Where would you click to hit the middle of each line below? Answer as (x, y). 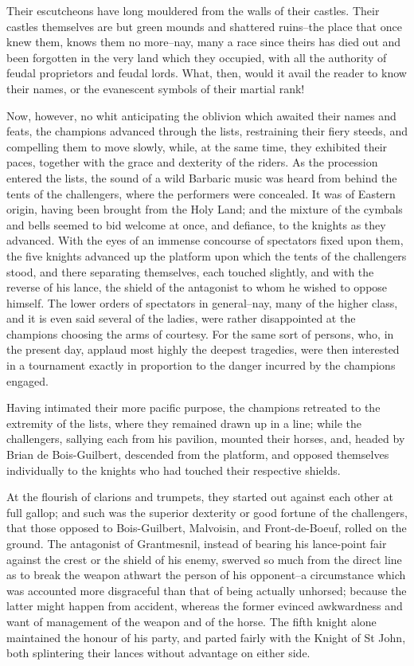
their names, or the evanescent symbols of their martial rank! (156, 88)
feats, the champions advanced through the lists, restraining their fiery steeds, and (207, 131)
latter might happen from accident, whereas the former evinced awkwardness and (205, 606)
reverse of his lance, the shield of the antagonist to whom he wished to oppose (197, 287)
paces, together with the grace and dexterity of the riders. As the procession (192, 162)
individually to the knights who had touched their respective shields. (174, 470)
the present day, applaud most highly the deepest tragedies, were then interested (203, 349)
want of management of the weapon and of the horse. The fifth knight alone (191, 621)
